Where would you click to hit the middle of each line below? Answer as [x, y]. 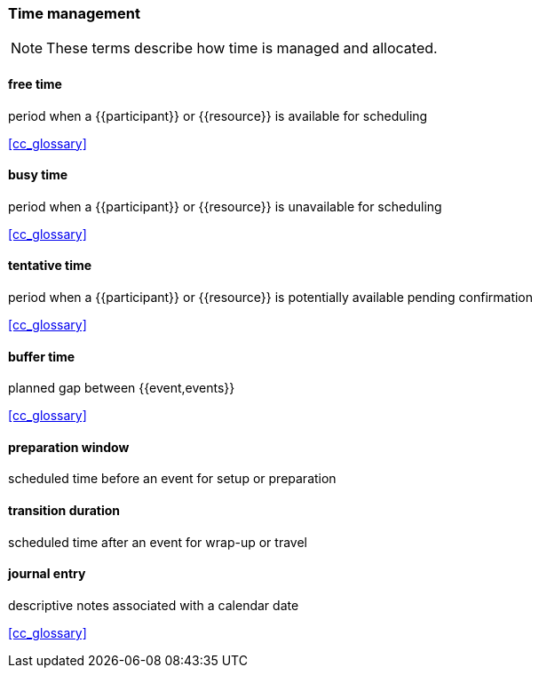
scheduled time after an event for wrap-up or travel [158, 542]
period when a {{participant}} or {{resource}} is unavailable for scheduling [225, 206]
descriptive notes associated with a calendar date [154, 605]
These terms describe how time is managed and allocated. [242, 48]
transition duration [64, 511]
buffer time [42, 356]
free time [35, 83]
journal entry [47, 574]
